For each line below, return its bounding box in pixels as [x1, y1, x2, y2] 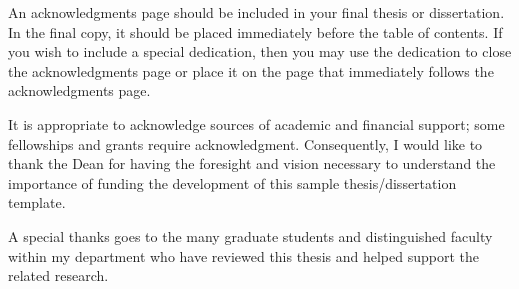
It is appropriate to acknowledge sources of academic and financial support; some [8, 113, 505, 134]
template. [8, 192, 66, 213]
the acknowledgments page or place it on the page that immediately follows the [8, 60, 494, 81]
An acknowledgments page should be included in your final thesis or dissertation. [8, 2, 505, 22]
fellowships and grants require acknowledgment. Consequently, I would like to [8, 133, 483, 154]
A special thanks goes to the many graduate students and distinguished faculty [8, 225, 493, 246]
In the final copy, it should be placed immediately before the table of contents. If [8, 21, 503, 42]
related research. [8, 265, 109, 286]
